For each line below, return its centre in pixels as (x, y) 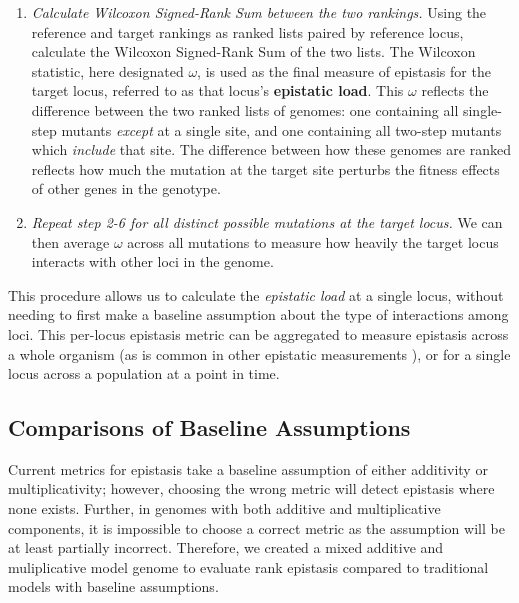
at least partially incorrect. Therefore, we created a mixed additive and (226, 547)
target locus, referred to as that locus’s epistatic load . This (217, 90)
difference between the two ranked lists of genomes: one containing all (245, 109)
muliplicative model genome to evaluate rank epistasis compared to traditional (248, 566)
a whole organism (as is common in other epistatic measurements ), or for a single (259, 353)
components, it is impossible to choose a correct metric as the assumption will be (256, 527)
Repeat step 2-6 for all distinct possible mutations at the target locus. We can (267, 221)
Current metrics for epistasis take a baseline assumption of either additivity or (248, 468)
